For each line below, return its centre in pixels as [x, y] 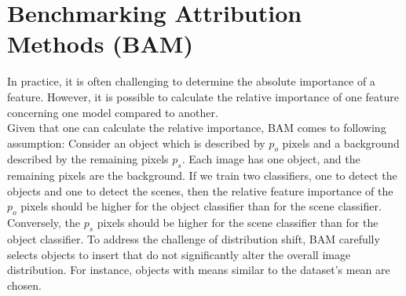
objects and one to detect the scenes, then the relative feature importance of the [200, 190]
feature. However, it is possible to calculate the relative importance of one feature [203, 96]
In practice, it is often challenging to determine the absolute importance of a [191, 81]
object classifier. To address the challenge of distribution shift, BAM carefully [194, 239]
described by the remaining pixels [88, 159]
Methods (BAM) [100, 44]
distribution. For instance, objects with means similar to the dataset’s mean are [199, 270]
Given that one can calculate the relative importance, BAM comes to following [197, 128]
